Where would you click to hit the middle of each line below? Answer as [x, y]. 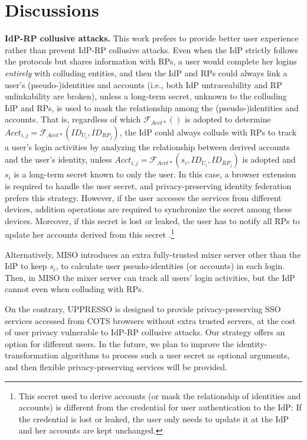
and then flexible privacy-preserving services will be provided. [116, 367]
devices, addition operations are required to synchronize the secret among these [148, 209]
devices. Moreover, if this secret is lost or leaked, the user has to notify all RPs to [152, 220]
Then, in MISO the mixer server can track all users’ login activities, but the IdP [150, 277]
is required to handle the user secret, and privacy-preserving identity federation [148, 186]
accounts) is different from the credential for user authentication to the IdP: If [160, 407]
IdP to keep [26, 266]
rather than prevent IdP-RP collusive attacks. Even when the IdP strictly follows [151, 49]
